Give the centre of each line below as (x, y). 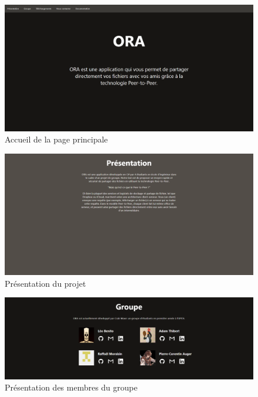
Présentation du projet (45, 283)
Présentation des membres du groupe (71, 387)
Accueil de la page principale (56, 139)
